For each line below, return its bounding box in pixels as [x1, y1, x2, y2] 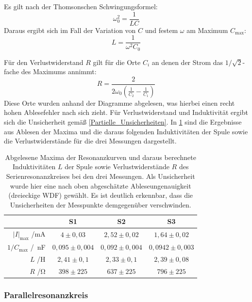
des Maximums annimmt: [21, 66, 97, 77]
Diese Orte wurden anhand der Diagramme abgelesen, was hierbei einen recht [4, 97, 235, 108]
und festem [145, 25, 178, 35]
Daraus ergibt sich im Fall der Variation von [4, 25, 136, 35]
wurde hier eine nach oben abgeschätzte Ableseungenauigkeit [10, 180, 191, 191]
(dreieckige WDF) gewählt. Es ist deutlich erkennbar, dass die [8, 190, 193, 200]
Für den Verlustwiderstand [4, 57, 84, 67]
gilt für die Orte [93, 57, 141, 67]
